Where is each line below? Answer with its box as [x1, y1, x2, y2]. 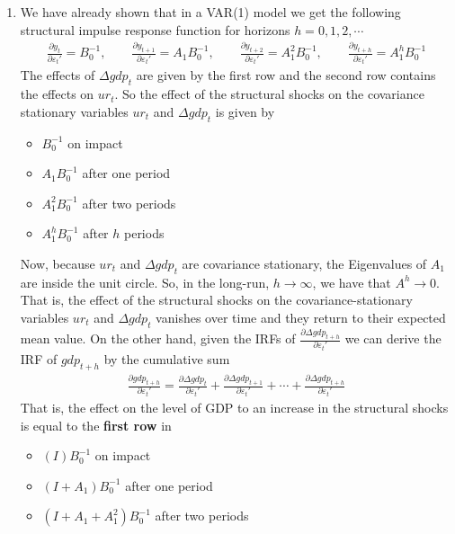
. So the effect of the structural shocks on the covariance [114, 85, 424, 103]
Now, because [20, 254, 95, 272]
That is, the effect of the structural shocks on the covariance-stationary [20, 290, 413, 309]
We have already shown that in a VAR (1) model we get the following [20, 3, 401, 21]
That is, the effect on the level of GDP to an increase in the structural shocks [20, 398, 449, 417]
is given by [215, 102, 275, 120]
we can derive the [344, 329, 442, 348]
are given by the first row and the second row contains [136, 66, 436, 85]
